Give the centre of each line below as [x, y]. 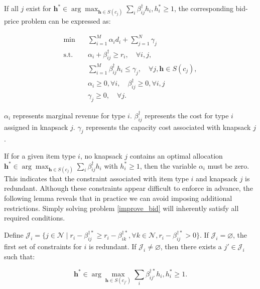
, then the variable [168, 165]
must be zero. [228, 165]
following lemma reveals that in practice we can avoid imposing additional [118, 198]
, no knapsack [101, 155]
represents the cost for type [187, 115]
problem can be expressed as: [66, 21]
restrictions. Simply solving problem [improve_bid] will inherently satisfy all [121, 208]
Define [14, 235]
